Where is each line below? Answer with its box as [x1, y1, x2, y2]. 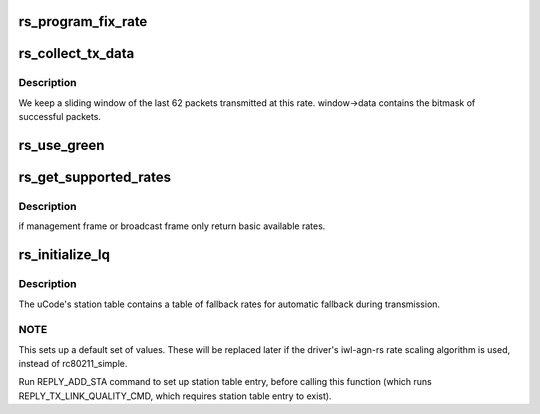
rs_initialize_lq [18, 246, 110, 264]
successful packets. [18, 111, 102, 123]
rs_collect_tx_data [18, 45, 135, 62]
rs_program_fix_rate [18, 13, 148, 30]
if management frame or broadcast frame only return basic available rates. [18, 220, 326, 232]
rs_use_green [18, 136, 105, 154]
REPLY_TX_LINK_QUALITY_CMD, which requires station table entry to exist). [18, 390, 332, 402]
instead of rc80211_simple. [18, 358, 128, 370]
